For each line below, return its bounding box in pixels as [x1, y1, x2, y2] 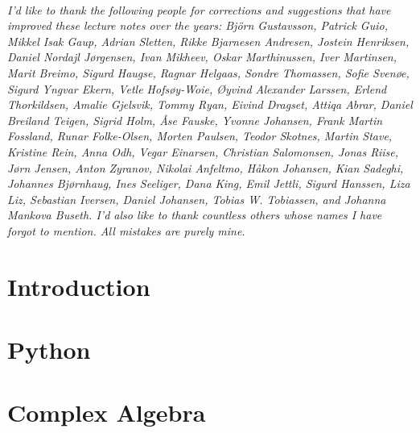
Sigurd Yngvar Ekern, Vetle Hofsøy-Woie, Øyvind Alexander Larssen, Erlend [7, 80, 387, 97]
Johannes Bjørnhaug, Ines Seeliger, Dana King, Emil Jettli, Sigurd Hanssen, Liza [7, 175, 410, 192]
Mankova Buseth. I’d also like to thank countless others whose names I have [7, 206, 382, 223]
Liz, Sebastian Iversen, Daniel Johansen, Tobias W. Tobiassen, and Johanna [7, 190, 386, 207]
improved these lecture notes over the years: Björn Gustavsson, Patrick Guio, [7, 17, 388, 34]
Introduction [7, 269, 150, 302]
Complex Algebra [7, 396, 206, 429]
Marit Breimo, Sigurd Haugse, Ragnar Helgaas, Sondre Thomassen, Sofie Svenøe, [7, 64, 410, 81]
